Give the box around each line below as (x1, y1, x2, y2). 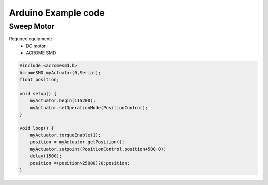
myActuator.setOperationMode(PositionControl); (30, 105, 148, 110)
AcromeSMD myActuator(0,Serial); (19, 70, 101, 75)
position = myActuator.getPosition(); (30, 139, 125, 145)
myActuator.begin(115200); (30, 98, 96, 104)
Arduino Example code (9, 7, 105, 18)
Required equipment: (9, 36, 52, 42)
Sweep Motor (9, 22, 55, 31)
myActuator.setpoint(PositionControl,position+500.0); (30, 146, 166, 152)
